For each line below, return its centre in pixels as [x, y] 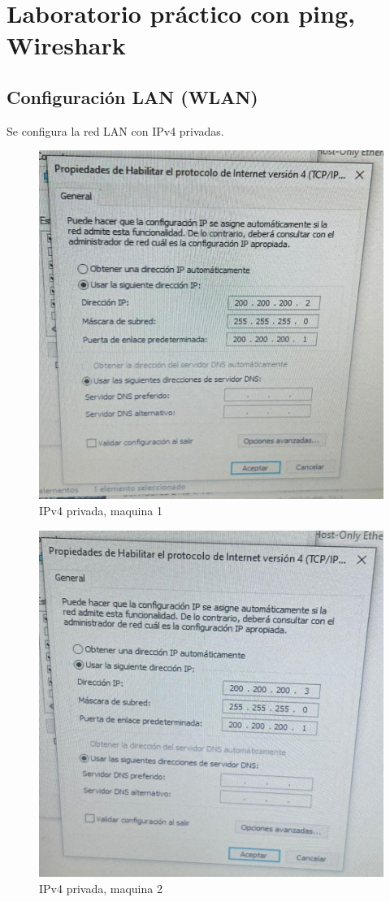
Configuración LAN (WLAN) [132, 96]
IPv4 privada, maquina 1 [101, 510]
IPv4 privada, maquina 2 [101, 888]
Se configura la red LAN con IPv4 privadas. [115, 130]
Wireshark [66, 45]
